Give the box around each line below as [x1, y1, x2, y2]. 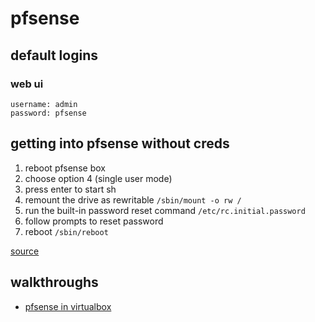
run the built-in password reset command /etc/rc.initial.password [24, 204, 306, 216]
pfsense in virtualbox [24, 300, 112, 312]
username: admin [10, 99, 78, 109]
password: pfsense [10, 108, 87, 118]
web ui [10, 77, 44, 91]
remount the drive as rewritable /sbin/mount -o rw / [24, 193, 242, 206]
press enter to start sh [24, 183, 117, 195]
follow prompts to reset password [24, 215, 164, 227]
